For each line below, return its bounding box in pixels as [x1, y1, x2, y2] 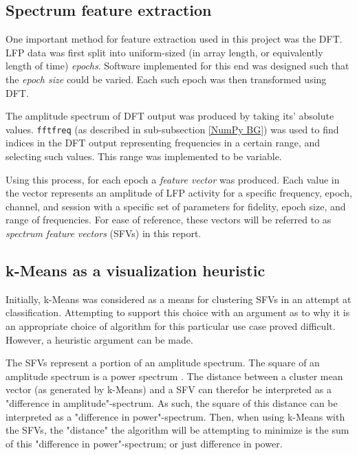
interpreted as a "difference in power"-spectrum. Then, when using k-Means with [6, 409, 345, 423]
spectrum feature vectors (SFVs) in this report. [6, 225, 202, 240]
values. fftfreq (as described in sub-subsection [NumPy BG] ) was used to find [6, 122, 339, 136]
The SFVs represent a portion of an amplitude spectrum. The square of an [6, 355, 320, 370]
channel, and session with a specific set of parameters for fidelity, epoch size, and [6, 199, 346, 213]
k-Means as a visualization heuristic [6, 259, 266, 280]
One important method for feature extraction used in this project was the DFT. [6, 32, 343, 46]
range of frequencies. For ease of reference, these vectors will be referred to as [6, 212, 332, 227]
